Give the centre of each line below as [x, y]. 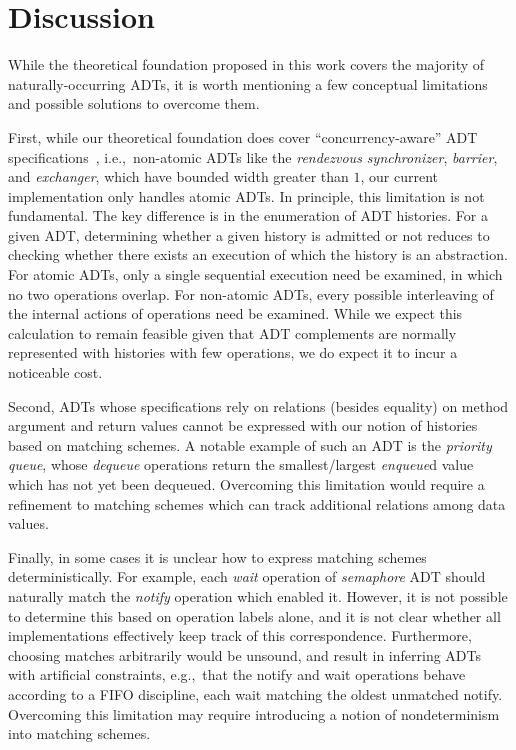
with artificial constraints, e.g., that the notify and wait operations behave [237, 674]
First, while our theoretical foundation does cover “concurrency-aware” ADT [243, 136]
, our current [399, 176]
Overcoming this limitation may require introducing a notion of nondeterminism [254, 713]
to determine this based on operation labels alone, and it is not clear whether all [254, 615]
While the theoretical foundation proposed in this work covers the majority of [246, 64]
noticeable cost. [55, 372]
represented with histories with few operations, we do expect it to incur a [233, 352]
